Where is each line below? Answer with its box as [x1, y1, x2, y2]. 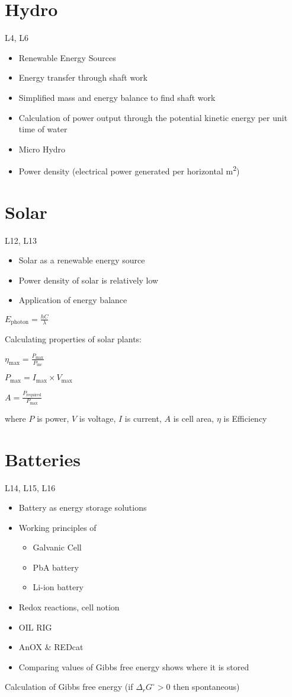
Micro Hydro [18, 142, 66, 155]
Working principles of [18, 521, 97, 533]
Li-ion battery [33, 581, 84, 593]
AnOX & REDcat [18, 641, 84, 653]
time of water [18, 123, 68, 135]
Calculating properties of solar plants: [5, 333, 142, 345]
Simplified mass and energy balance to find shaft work [18, 91, 216, 103]
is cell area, [173, 412, 214, 424]
